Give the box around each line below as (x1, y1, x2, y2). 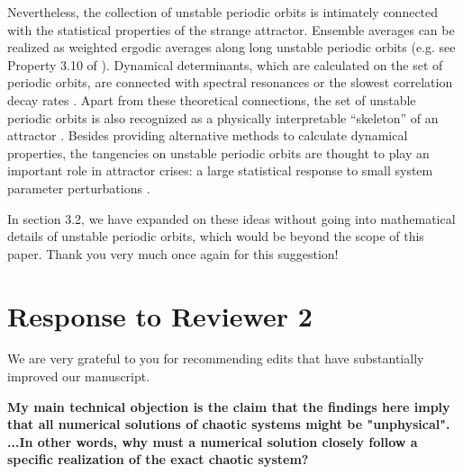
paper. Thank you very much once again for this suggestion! (7, 244, 339, 263)
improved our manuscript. (7, 367, 150, 386)
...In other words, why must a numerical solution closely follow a (7, 432, 418, 451)
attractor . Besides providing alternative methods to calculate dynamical (7, 126, 408, 145)
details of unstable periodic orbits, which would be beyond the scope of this (7, 227, 424, 246)
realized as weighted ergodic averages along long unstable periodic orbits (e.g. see (7, 38, 456, 57)
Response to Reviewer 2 (7, 297, 313, 334)
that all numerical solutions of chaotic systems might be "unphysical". (7, 415, 450, 434)
